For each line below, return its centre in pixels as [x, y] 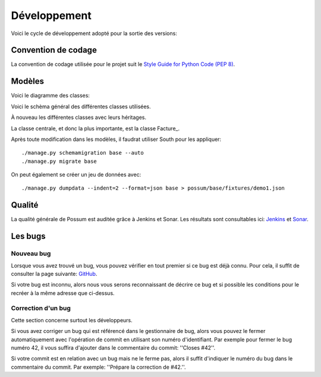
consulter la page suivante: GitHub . [54, 274]
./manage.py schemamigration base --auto [83, 153]
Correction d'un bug [41, 308]
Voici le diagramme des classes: [51, 96]
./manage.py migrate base [59, 161]
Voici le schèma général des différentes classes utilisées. [81, 106]
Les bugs [28, 236]
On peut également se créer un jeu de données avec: [76, 175]
